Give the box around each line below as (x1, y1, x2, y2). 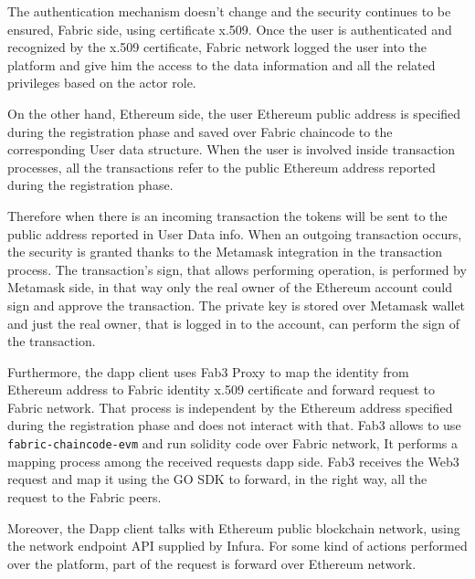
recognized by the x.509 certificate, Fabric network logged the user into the (7, 37, 427, 57)
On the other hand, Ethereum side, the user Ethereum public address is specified (7, 103, 461, 122)
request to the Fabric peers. (7, 487, 162, 506)
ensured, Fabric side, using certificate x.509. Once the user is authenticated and (7, 19, 452, 38)
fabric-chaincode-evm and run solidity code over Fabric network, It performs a (7, 434, 459, 453)
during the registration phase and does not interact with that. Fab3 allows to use (7, 416, 461, 435)
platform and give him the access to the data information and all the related (7, 55, 436, 74)
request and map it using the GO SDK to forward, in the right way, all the (7, 469, 427, 489)
